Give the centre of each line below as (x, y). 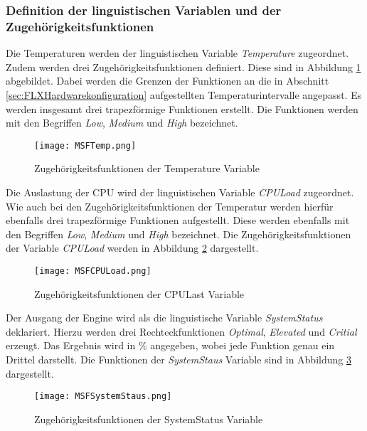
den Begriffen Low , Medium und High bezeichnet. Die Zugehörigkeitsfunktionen (179, 234)
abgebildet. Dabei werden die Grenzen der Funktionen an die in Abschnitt (167, 81)
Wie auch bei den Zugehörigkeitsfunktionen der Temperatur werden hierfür (170, 206)
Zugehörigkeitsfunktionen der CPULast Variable (139, 293)
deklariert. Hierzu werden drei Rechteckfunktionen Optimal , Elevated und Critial (181, 331)
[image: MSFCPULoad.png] (93, 271)
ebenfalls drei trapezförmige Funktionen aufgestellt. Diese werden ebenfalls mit (178, 220)
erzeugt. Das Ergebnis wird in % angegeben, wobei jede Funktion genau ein (170, 345)
